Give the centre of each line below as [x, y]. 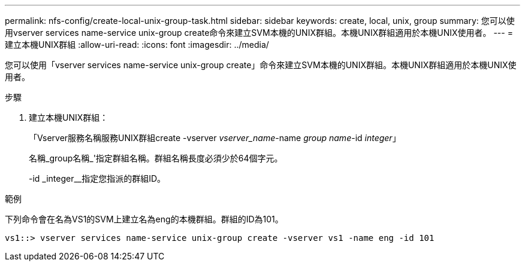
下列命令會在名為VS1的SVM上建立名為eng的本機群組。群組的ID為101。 [144, 219]
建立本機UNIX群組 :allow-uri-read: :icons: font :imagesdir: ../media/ [137, 45]
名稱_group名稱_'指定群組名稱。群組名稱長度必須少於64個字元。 [156, 158]
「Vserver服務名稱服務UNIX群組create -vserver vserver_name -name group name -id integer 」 [215, 138]
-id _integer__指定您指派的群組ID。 [97, 178]
